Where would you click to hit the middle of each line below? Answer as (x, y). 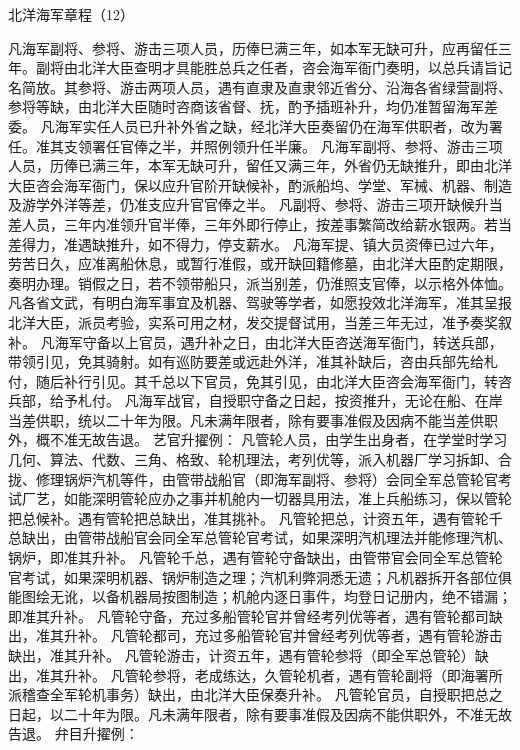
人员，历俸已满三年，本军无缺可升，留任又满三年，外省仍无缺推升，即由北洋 (260, 165)
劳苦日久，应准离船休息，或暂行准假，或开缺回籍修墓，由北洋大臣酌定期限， (260, 263)
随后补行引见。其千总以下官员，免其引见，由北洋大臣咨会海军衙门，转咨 (273, 380)
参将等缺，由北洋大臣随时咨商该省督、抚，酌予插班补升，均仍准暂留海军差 (253, 106)
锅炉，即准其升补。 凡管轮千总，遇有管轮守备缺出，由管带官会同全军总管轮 (255, 557)
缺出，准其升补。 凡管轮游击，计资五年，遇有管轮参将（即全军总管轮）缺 (248, 655)
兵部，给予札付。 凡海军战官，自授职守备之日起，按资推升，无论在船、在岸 (255, 400)
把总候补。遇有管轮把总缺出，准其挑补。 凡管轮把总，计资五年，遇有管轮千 (255, 517)
